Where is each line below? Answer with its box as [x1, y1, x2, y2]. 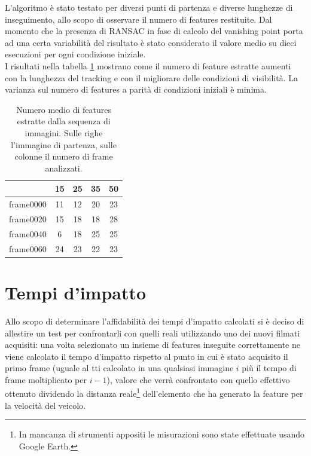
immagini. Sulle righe [25, 126, 103, 139]
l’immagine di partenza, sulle [11, 138, 117, 151]
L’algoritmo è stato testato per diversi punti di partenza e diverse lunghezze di [5, 1, 293, 13]
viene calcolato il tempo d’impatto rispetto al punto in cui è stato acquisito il [5, 350, 288, 362]
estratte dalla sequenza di [17, 115, 111, 127]
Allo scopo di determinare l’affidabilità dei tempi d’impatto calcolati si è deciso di [5, 314, 304, 327]
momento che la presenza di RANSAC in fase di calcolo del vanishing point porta [5, 25, 303, 37]
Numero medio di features [16, 103, 111, 115]
